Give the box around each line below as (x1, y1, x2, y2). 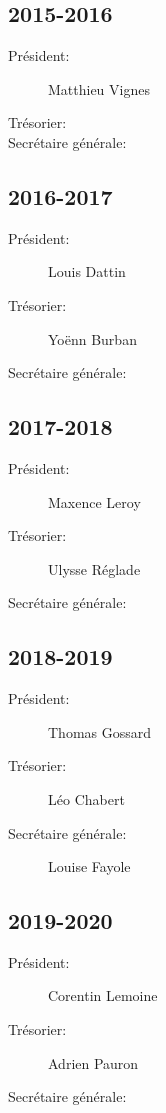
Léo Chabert (48, 788, 125, 809)
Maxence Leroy (48, 491, 141, 512)
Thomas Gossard (48, 721, 152, 742)
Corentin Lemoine (48, 985, 158, 1006)
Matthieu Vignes (48, 78, 150, 99)
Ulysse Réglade (48, 558, 141, 579)
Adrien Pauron (48, 1052, 139, 1073)
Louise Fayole (48, 856, 131, 877)
